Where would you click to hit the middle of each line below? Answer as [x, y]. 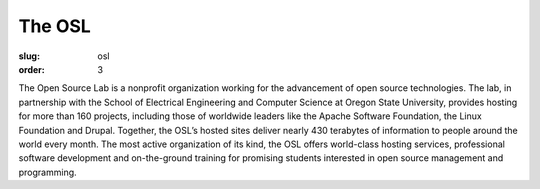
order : [31, 69]
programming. [47, 172]
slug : [29, 56]
